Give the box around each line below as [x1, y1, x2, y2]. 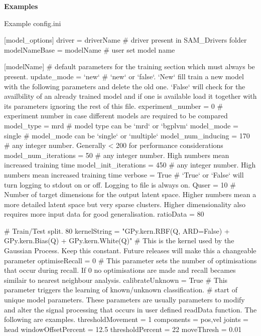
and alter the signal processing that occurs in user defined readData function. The [4, 304, 257, 314]
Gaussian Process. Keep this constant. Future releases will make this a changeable [4, 245, 256, 256]
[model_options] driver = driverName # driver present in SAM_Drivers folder [4, 35, 247, 45]
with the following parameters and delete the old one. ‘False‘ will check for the [4, 81, 245, 91]
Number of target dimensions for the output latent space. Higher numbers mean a [4, 189, 256, 200]
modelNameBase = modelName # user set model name [4, 44, 175, 55]
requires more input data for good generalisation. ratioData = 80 [4, 209, 204, 219]
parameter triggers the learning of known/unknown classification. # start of [4, 284, 237, 295]
